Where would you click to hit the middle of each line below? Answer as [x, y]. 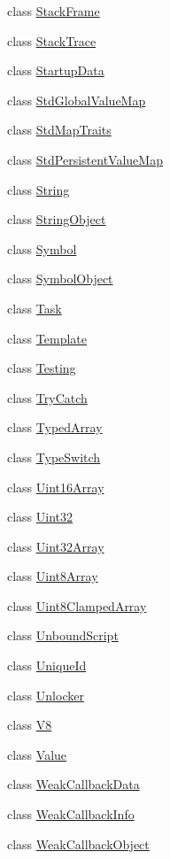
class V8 [30, 725]
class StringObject [57, 219]
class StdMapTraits [59, 130]
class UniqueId [47, 666]
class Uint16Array [56, 487]
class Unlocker [46, 695]
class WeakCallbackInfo [71, 814]
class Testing [42, 368]
